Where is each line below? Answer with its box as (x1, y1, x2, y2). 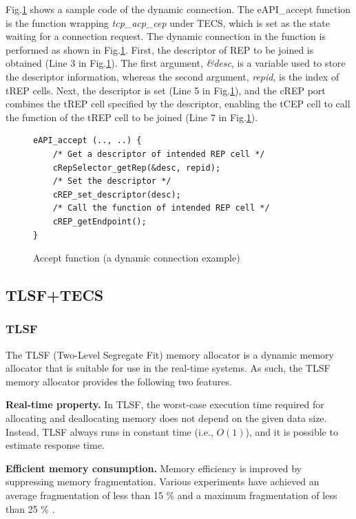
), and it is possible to (245, 424, 338, 438)
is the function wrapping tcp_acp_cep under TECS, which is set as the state (6, 15, 331, 30)
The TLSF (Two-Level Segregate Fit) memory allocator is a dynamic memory (6, 347, 334, 361)
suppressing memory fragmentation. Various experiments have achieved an (6, 474, 320, 489)
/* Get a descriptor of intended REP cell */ (52, 149, 265, 159)
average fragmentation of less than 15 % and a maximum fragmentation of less (6, 488, 337, 502)
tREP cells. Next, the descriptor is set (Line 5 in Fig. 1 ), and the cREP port (6, 83, 326, 97)
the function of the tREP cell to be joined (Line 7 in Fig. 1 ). (6, 109, 258, 124)
